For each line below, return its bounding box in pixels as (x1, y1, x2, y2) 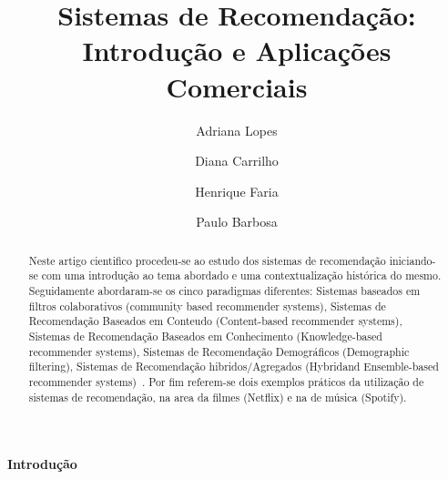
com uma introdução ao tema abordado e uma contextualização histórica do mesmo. (41, 268, 442, 283)
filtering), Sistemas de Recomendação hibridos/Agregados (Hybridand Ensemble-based (28, 359, 439, 374)
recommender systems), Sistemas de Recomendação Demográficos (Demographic (28, 343, 410, 359)
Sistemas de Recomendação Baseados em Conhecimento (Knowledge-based (28, 328, 382, 343)
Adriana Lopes (196, 120, 278, 139)
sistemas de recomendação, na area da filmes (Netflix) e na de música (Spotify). (28, 389, 407, 404)
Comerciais (166, 67, 308, 105)
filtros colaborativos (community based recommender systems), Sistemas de (28, 298, 386, 313)
